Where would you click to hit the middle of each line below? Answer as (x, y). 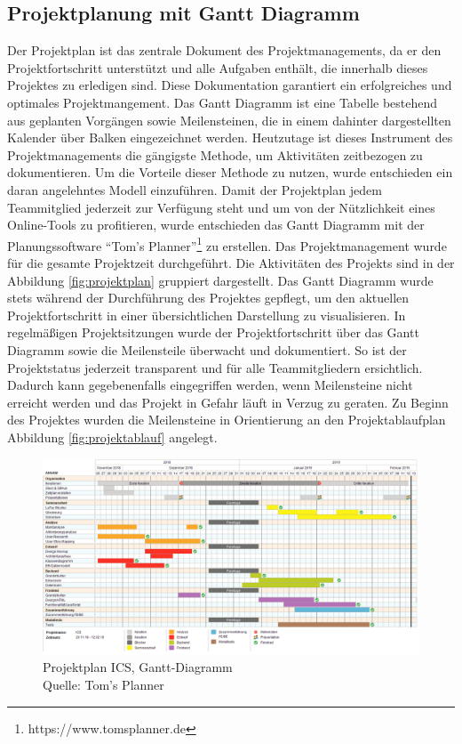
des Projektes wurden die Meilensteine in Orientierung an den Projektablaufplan (227, 420)
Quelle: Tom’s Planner (104, 684)
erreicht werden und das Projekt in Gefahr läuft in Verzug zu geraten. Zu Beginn (228, 402)
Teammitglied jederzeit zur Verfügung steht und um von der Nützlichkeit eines (221, 207)
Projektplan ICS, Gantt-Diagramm (138, 667)
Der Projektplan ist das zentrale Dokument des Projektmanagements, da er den (224, 50)
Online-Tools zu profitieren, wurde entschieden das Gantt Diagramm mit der (216, 225)
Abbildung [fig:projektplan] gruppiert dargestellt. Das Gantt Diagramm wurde (220, 280)
